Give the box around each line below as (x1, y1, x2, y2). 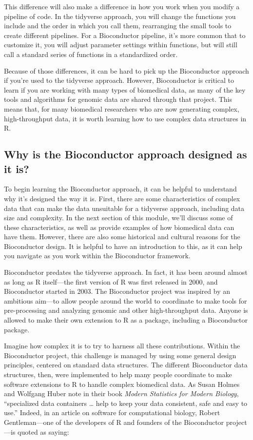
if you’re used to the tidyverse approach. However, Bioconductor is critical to (4, 75, 234, 85)
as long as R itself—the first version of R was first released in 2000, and (4, 276, 218, 287)
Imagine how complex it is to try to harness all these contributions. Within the (4, 341, 240, 351)
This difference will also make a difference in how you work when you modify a (4, 1, 240, 11)
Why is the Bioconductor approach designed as (4, 147, 247, 162)
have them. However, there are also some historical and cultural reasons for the (4, 231, 240, 242)
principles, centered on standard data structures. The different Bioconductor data (4, 360, 248, 370)
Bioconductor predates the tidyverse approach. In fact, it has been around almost (4, 267, 248, 277)
